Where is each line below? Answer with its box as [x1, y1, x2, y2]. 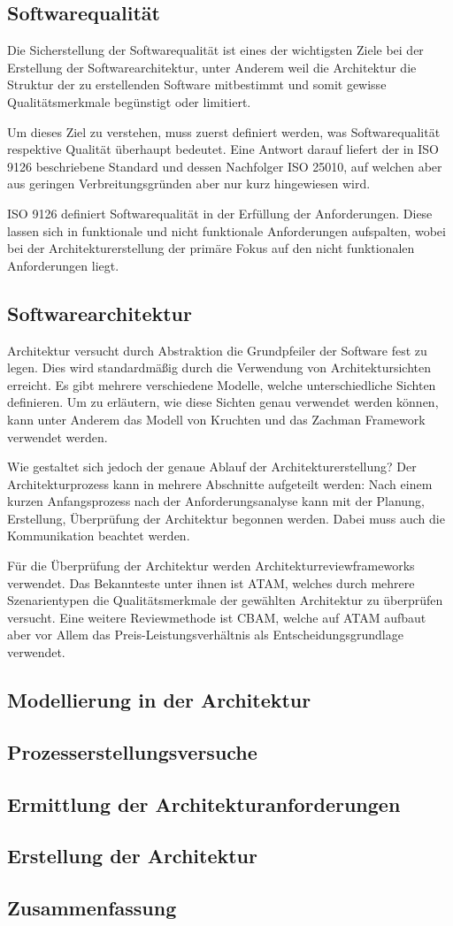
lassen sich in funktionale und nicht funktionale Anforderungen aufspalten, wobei [7, 221, 446, 240]
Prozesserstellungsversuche [7, 738, 257, 765]
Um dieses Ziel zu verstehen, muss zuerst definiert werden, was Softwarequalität [7, 122, 441, 141]
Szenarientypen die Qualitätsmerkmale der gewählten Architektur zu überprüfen [7, 591, 443, 609]
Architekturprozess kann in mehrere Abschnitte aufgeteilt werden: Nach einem [7, 474, 433, 493]
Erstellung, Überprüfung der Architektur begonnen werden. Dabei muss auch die [7, 509, 445, 527]
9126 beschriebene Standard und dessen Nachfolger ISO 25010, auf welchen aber [7, 157, 442, 175]
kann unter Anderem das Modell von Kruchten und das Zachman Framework [7, 409, 426, 428]
